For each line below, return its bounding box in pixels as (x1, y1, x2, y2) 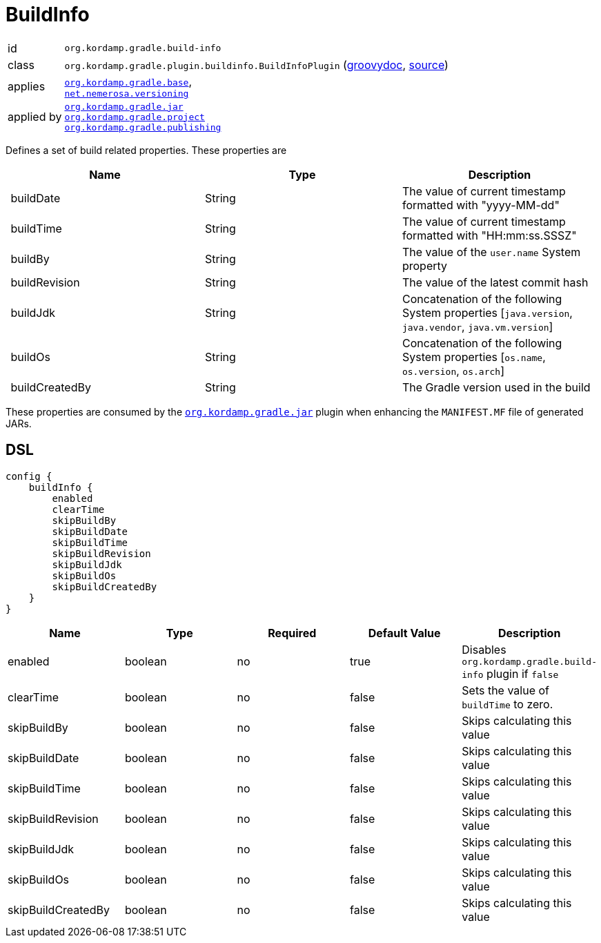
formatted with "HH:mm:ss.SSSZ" (402, 228, 577, 242)
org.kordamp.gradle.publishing (64, 121, 221, 133)
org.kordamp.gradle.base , (64, 74, 193, 88)
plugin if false (486, 666, 559, 681)
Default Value (368, 625, 441, 640)
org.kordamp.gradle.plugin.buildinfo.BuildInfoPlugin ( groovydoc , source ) (64, 57, 449, 72)
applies (8, 79, 46, 94)
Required (268, 625, 317, 640)
